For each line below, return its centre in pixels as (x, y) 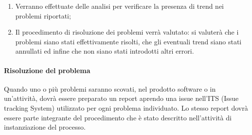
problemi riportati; (43, 15)
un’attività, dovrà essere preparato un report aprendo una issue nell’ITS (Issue (121, 98)
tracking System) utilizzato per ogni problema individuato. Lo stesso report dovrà (126, 107)
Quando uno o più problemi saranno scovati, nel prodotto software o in (110, 88)
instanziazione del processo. (45, 127)
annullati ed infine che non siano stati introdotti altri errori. (105, 51)
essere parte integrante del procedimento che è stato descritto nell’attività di (118, 117)
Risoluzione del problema (47, 70)
